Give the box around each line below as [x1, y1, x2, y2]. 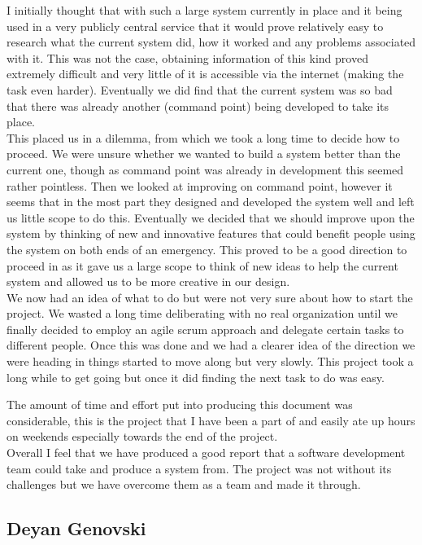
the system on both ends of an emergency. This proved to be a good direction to [7, 240, 407, 257]
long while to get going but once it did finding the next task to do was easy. [7, 368, 385, 385]
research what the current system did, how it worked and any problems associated [7, 33, 416, 51]
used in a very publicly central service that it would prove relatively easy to [7, 17, 384, 34]
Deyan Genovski [7, 516, 146, 541]
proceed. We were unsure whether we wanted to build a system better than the [7, 145, 401, 162]
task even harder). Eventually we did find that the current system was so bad [7, 81, 393, 98]
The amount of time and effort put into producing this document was [7, 396, 353, 413]
